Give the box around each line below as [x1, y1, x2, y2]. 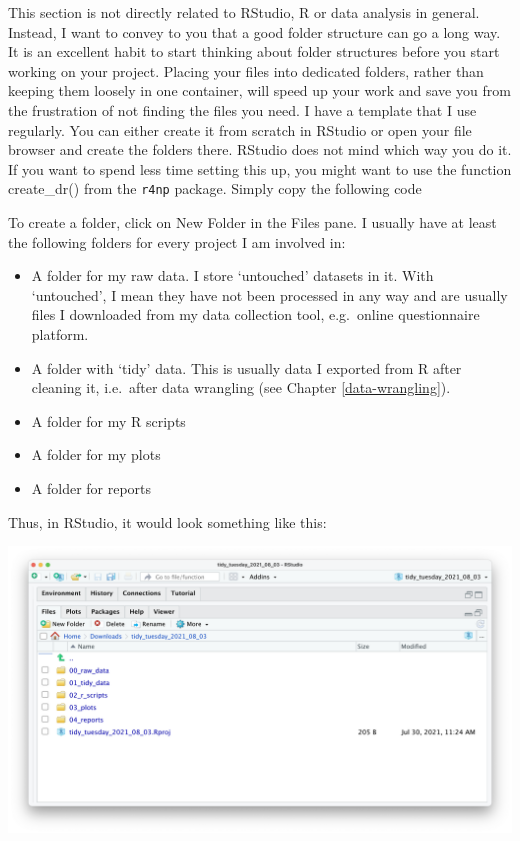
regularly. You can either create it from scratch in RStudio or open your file [8, 119, 472, 140]
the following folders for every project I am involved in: [8, 231, 346, 252]
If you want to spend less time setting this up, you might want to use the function [8, 158, 512, 179]
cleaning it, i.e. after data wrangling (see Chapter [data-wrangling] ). [31, 377, 451, 398]
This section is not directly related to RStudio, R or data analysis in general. [8, 2, 480, 22]
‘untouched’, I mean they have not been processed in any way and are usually [31, 284, 508, 305]
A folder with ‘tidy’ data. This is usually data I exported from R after [31, 357, 462, 378]
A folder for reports [31, 477, 152, 498]
